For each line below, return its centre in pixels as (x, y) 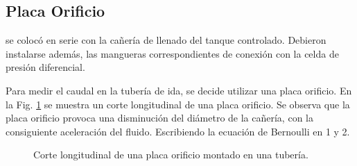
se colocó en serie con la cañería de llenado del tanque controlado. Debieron (166, 40)
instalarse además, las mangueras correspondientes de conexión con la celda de (172, 53)
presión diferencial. (45, 67)
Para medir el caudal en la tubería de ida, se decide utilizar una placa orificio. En (179, 90)
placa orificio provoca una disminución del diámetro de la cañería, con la (159, 118)
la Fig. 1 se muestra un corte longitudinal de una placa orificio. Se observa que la (178, 104)
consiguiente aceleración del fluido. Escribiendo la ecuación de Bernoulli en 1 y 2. (178, 131)
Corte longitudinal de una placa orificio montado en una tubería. (171, 155)
